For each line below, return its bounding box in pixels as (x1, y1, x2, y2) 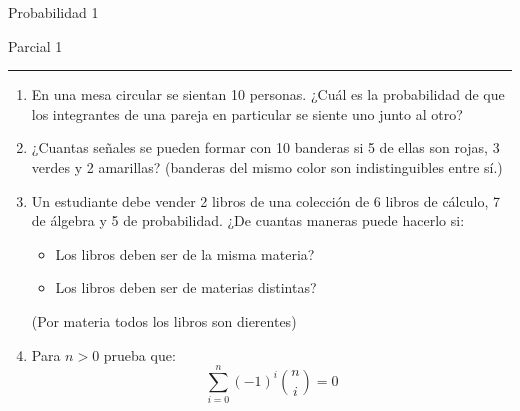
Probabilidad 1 (8, 2, 99, 22)
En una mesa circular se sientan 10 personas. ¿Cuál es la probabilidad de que (31, 84, 505, 105)
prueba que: (103, 344, 176, 365)
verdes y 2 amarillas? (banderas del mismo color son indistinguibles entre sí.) (31, 156, 503, 177)
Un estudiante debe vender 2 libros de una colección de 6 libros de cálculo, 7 (31, 190, 500, 211)
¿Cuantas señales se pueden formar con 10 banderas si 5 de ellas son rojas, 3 (31, 137, 500, 158)
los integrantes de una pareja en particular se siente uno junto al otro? (31, 103, 463, 124)
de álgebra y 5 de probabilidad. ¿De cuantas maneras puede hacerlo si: (31, 210, 465, 231)
